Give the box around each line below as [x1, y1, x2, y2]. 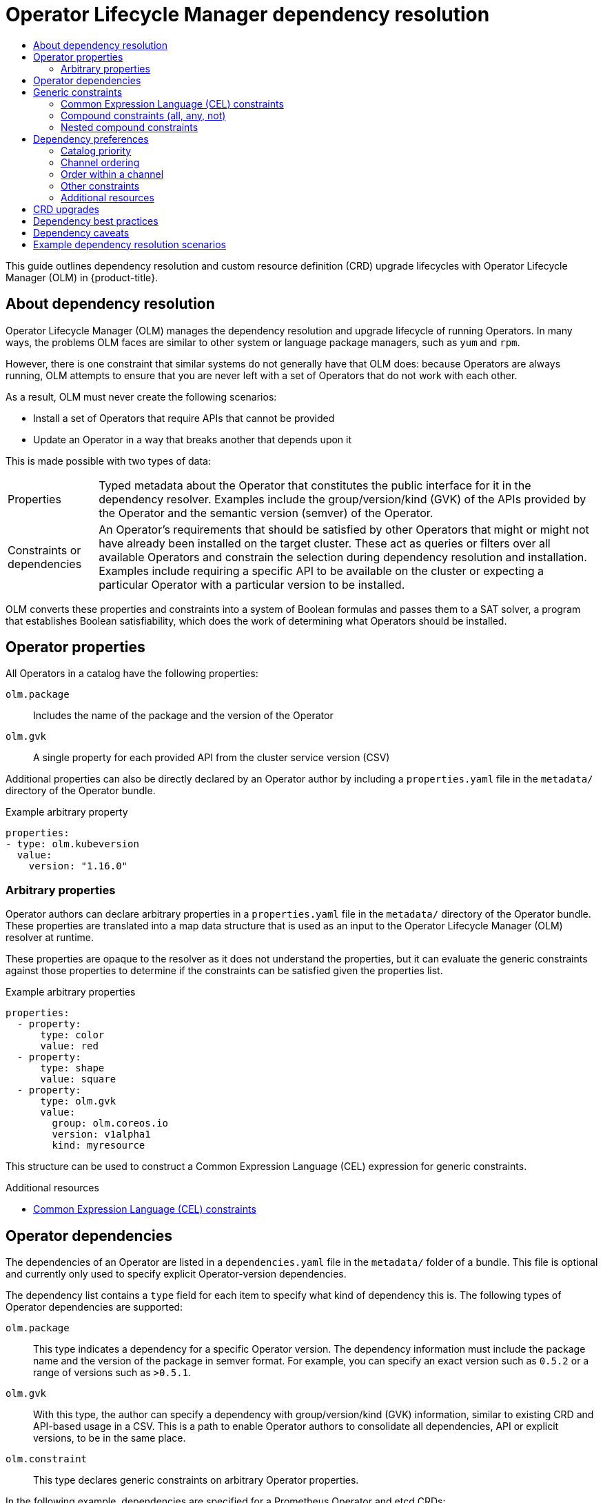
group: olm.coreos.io [52, 1118, 169, 1129]
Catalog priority [61, 144, 132, 157]
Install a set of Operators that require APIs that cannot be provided [33, 412, 335, 424]
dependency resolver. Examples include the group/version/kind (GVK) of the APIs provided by [99, 492, 586, 506]
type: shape [40, 1062, 105, 1074]
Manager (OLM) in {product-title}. [6, 271, 159, 283]
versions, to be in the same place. [33, 1432, 186, 1444]
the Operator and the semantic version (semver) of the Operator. [99, 505, 433, 520]
